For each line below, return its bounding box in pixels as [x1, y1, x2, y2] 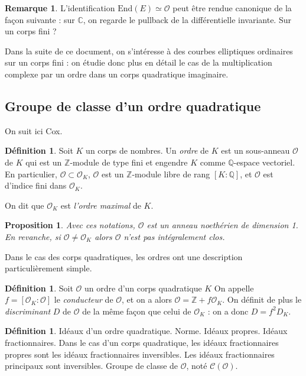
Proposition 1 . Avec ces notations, [5, 219, 135, 231]
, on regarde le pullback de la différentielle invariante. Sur [83, 13, 291, 25]
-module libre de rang [132, 167, 210, 180]
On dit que [5, 199, 44, 211]
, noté [186, 359, 207, 372]
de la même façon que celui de [82, 304, 191, 317]
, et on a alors [122, 293, 172, 306]
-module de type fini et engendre [70, 155, 188, 168]
